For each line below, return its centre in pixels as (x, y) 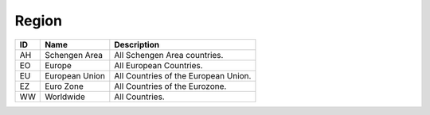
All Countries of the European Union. (183, 75)
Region (39, 21)
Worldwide (65, 97)
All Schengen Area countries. (169, 55)
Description (137, 44)
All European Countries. (158, 65)
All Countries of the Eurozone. (170, 86)
